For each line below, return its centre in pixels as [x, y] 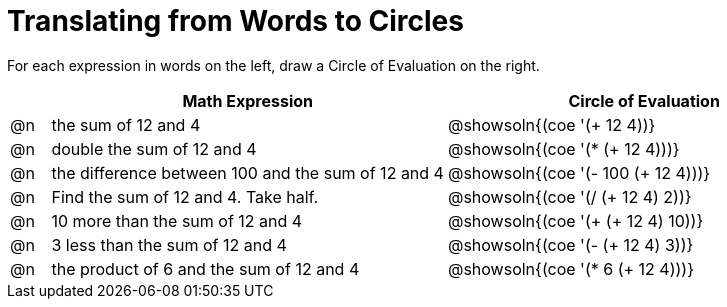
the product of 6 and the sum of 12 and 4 [205, 268]
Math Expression [247, 100]
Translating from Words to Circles [235, 21]
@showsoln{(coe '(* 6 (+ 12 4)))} [571, 268]
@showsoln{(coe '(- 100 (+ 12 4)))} [579, 172]
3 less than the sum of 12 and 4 [169, 244]
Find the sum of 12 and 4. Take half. [185, 196]
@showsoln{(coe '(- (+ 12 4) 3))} [570, 244]
